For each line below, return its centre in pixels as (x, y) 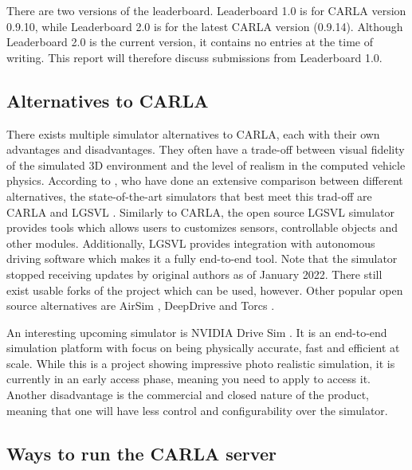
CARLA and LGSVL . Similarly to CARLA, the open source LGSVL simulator (200, 211)
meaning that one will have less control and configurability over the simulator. (197, 410)
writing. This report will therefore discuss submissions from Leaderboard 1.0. (194, 57)
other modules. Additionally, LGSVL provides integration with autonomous (191, 243)
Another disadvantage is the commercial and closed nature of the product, (188, 395)
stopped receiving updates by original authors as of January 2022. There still (194, 274)
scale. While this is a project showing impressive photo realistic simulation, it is (201, 363)
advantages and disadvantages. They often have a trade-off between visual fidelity (206, 149)
